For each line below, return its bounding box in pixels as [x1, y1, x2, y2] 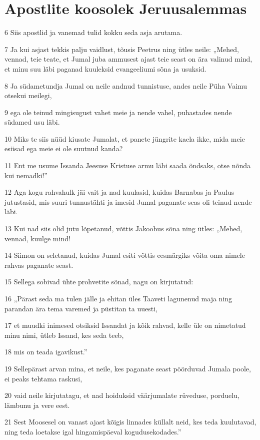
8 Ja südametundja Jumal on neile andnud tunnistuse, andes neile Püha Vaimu [4, 80, 247, 91]
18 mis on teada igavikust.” [4, 346, 87, 357]
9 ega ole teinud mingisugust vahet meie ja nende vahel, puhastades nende [4, 107, 232, 117]
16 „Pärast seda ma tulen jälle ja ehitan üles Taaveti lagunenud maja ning [4, 293, 232, 303]
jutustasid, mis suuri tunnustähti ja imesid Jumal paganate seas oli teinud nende [4, 196, 252, 207]
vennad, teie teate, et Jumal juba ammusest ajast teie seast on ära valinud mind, [4, 54, 252, 64]
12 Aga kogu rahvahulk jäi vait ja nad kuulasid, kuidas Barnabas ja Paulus [4, 187, 234, 197]
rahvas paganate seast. [4, 259, 73, 270]
